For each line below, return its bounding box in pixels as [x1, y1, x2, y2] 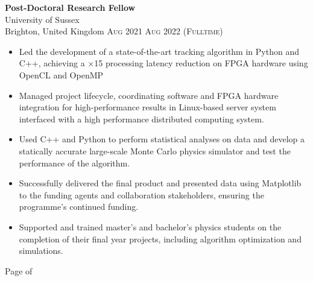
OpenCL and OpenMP [19, 68, 104, 81]
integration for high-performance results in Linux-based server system [19, 101, 276, 113]
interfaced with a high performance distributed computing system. [19, 112, 264, 125]
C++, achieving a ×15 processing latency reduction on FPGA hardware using [19, 57, 308, 69]
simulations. [19, 244, 63, 257]
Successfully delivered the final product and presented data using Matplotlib [19, 177, 302, 189]
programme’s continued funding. [19, 200, 139, 213]
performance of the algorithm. [19, 156, 130, 169]
